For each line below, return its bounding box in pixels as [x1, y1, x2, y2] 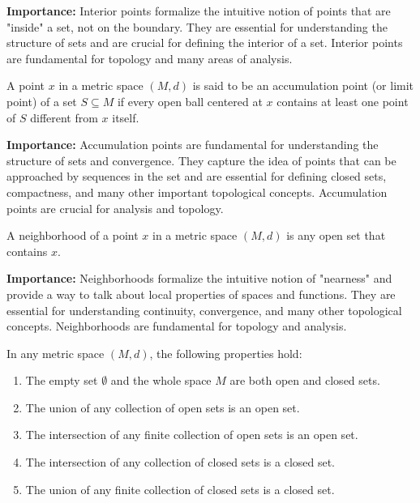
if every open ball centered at [117, 92, 263, 109]
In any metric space [6, 344, 105, 361]
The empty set [25, 372, 98, 389]
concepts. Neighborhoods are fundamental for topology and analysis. [6, 318, 347, 335]
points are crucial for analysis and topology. [6, 199, 224, 216]
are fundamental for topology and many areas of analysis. [6, 49, 293, 66]
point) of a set [6, 92, 77, 109]
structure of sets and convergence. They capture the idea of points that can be [6, 151, 396, 168]
